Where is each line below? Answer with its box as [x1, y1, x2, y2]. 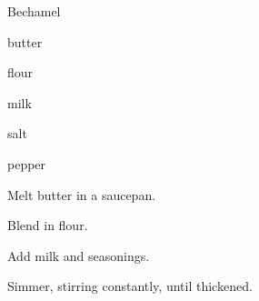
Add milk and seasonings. [7, 246, 150, 265]
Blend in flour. [7, 216, 88, 235]
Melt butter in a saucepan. [7, 185, 156, 204]
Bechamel [7, 2, 61, 20]
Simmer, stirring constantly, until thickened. [7, 276, 253, 296]
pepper [7, 154, 46, 173]
